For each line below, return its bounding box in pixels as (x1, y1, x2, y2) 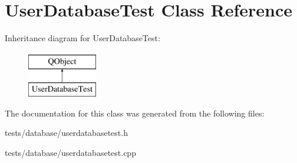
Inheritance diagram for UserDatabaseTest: (5, 32, 160, 44)
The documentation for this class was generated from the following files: (5, 107, 265, 119)
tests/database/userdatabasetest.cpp (5, 147, 136, 159)
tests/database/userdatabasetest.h (5, 127, 128, 139)
